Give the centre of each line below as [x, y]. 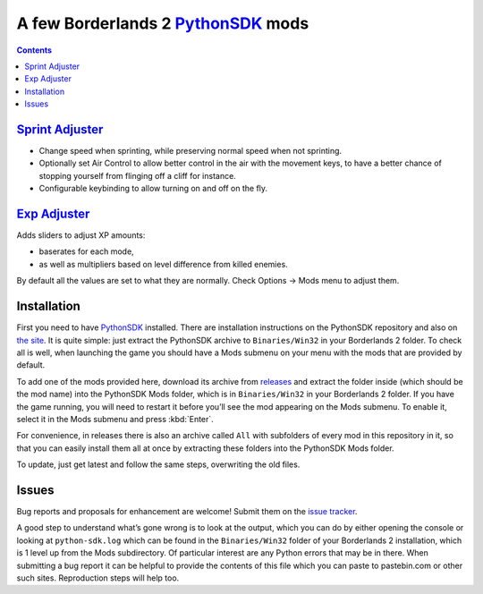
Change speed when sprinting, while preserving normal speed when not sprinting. [191, 151]
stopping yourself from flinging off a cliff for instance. [137, 175]
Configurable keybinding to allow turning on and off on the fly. [153, 189]
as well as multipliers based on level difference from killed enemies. [163, 264]
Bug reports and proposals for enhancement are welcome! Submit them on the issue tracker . [187, 511]
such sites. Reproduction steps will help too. [98, 578]
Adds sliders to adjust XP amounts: [81, 235]
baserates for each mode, [86, 251]
